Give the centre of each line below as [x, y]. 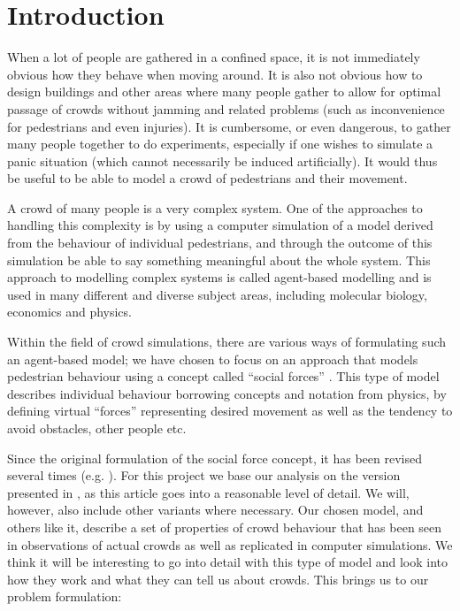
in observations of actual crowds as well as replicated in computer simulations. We [230, 544]
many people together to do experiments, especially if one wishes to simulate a [220, 144]
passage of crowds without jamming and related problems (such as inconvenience [226, 108]
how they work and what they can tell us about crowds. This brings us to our [218, 579]
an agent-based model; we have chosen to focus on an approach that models [213, 359]
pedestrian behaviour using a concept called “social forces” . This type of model [223, 376]
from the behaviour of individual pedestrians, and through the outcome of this [220, 243]
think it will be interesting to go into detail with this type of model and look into [228, 562]
